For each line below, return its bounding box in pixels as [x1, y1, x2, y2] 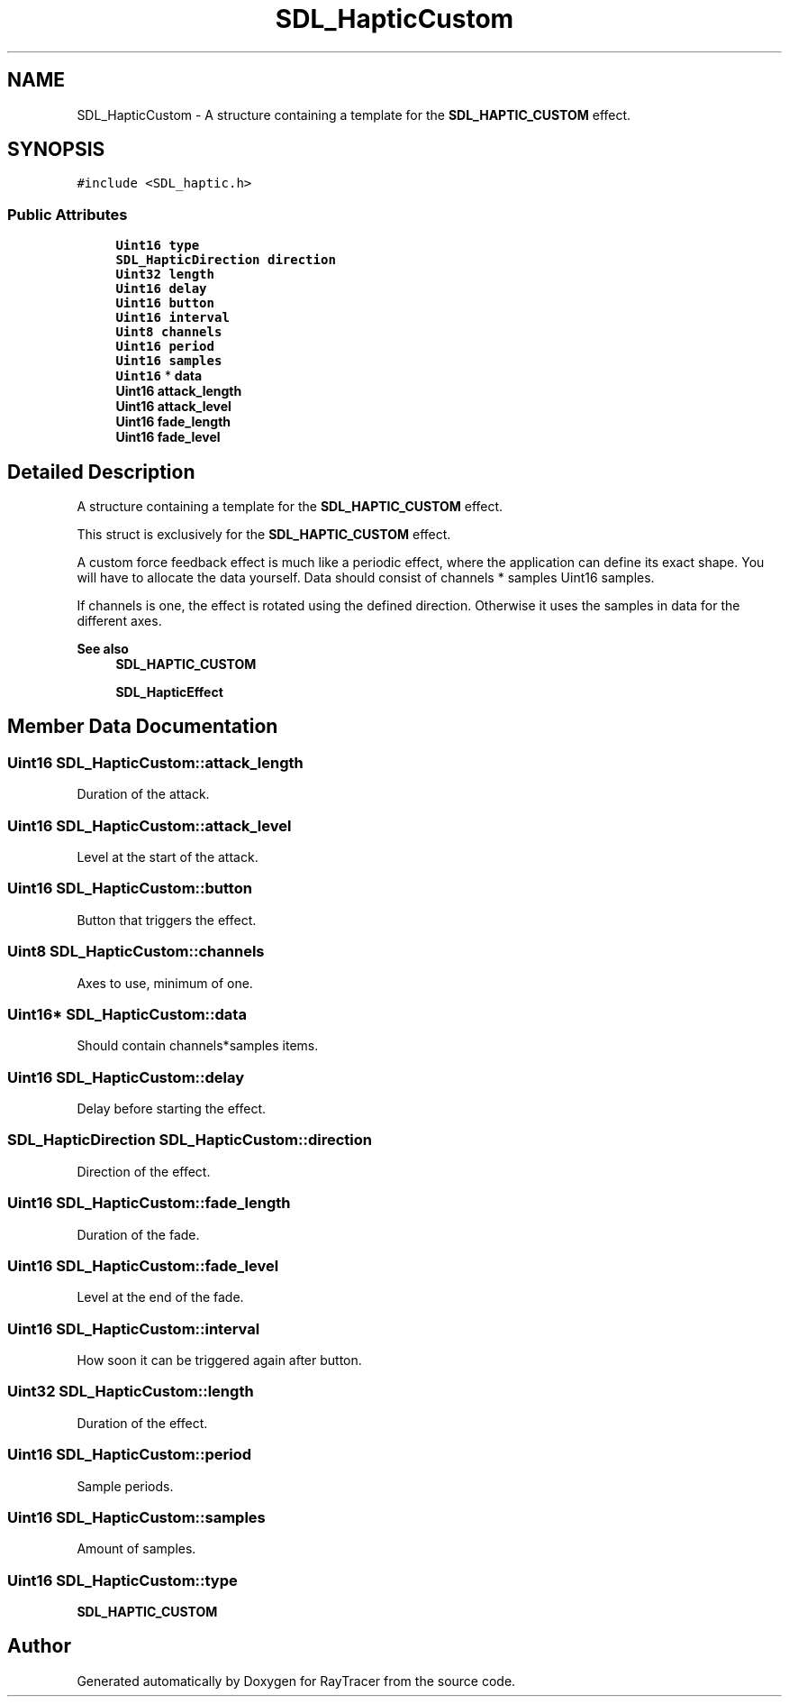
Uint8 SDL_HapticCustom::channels [7, 942, 265, 961]
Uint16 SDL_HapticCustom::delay [7, 1067, 245, 1086]
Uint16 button [115, 296, 214, 311]
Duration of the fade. [77, 1226, 200, 1242]
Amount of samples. [77, 1541, 196, 1557]
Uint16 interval [115, 310, 230, 325]
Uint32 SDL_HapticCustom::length [7, 1382, 254, 1401]
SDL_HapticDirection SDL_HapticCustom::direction [7, 1131, 372, 1150]
